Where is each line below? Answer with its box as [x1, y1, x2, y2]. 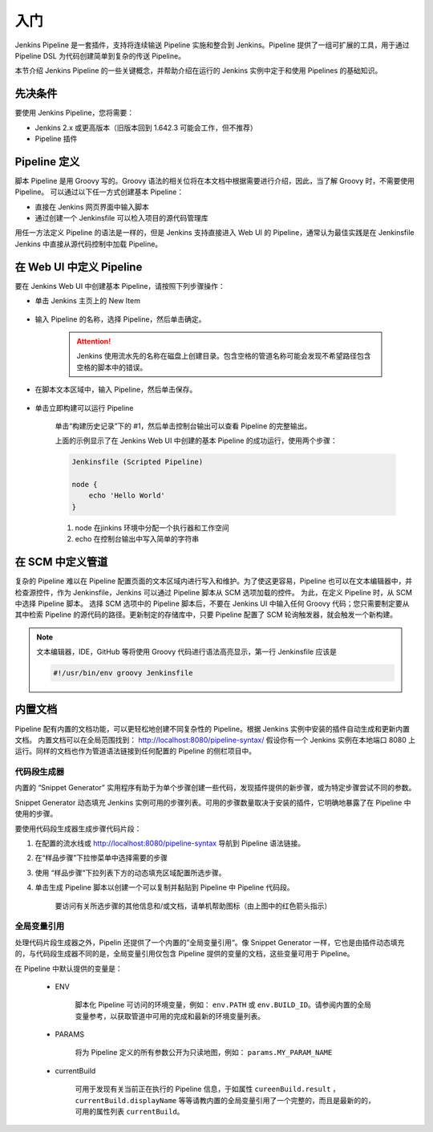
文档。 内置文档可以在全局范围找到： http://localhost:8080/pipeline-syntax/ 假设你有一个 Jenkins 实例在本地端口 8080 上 [14, 735, 416, 745]
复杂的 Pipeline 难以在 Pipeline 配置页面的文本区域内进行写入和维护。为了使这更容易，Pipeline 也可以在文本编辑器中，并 [14, 576, 413, 586]
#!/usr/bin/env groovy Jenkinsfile [53, 668, 193, 678]
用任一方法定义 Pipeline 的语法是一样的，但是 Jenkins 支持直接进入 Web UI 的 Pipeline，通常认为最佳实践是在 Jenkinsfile [14, 228, 415, 237]
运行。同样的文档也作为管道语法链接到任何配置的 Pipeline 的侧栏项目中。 [14, 746, 257, 756]
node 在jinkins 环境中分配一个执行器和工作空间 [75, 522, 230, 533]
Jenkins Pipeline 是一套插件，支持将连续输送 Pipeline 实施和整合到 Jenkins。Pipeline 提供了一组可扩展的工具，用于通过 [14, 40, 410, 50]
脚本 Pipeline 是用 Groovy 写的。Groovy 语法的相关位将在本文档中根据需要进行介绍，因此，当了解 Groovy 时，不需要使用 [14, 176, 415, 185]
